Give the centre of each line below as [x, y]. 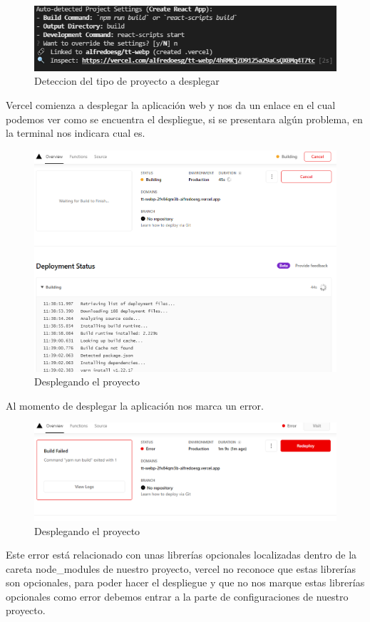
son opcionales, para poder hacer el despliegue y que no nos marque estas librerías [185, 582]
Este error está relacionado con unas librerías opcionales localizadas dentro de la [181, 555]
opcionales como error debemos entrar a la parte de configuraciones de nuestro [177, 596]
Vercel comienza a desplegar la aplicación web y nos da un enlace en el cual [171, 105]
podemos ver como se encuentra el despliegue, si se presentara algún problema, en [184, 119]
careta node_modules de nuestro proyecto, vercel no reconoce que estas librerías [181, 568]
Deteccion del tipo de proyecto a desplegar [127, 81]
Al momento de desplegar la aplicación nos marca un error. [135, 405]
